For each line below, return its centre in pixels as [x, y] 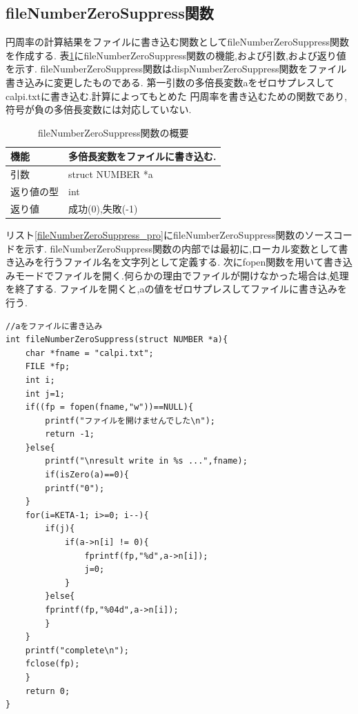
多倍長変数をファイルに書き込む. [142, 156]
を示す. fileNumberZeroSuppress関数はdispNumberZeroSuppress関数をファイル [176, 69]
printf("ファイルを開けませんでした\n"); [130, 420]
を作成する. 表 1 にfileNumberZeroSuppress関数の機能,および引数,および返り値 [176, 55]
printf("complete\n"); [77, 650]
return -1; [70, 434]
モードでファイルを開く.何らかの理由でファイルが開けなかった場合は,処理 [182, 275]
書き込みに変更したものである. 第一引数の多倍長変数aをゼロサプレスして [170, 82]
